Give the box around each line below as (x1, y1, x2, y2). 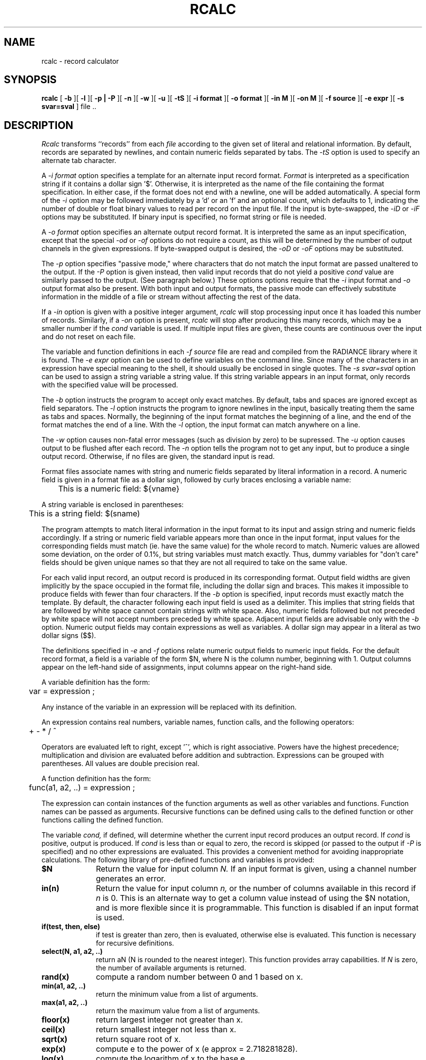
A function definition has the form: (41, 774, 151, 783)
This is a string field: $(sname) (29, 509, 140, 519)
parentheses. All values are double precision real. (41, 759, 200, 768)
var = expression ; (29, 686, 95, 696)
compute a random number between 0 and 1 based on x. (96, 972, 303, 982)
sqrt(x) (41, 1034, 68, 1044)
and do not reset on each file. (41, 332, 136, 341)
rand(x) (41, 972, 70, 982)
